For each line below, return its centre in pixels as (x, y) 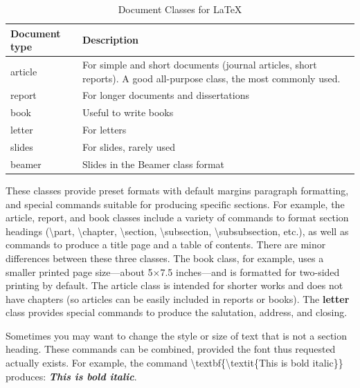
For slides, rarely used (129, 147)
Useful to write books (128, 112)
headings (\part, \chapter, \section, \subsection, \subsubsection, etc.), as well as (177, 231)
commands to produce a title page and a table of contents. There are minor (166, 244)
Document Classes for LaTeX (180, 9)
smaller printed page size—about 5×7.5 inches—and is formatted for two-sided (173, 271)
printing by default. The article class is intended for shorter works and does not (174, 285)
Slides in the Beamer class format (154, 164)
